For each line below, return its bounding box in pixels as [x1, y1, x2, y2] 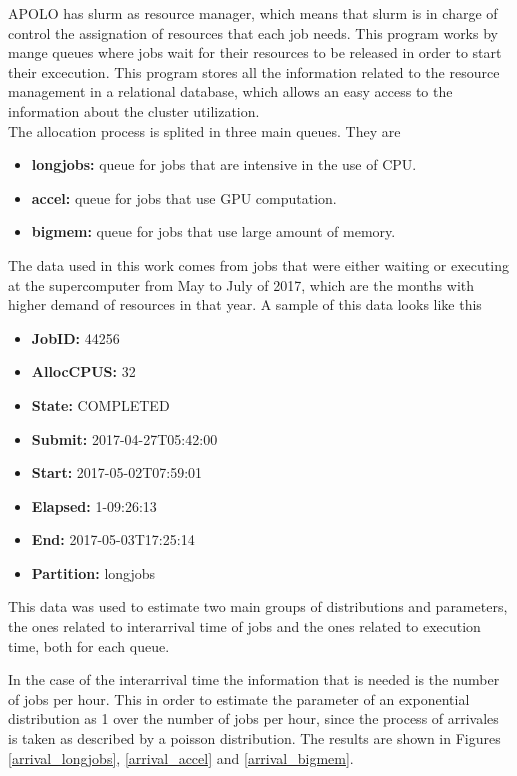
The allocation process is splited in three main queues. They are [8, 120, 401, 141]
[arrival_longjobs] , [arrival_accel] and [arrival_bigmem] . [8, 747, 354, 768]
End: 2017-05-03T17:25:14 [31, 529, 195, 550]
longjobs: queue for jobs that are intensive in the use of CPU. [31, 154, 417, 175]
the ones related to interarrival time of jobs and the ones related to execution [8, 616, 481, 637]
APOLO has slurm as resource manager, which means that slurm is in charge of [8, 3, 498, 23]
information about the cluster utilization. [8, 100, 260, 121]
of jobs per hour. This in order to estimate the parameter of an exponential [8, 688, 470, 709]
